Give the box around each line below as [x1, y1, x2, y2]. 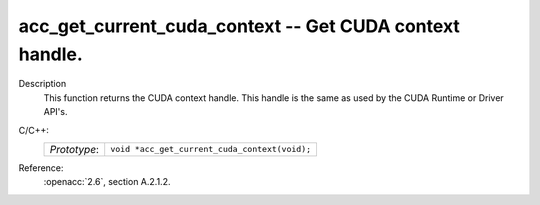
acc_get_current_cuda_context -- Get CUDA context [18, 15, 460, 37]
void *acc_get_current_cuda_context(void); [110, 144, 312, 155]
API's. [43, 106, 68, 118]
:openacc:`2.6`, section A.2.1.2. [43, 176, 171, 188]
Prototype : [49, 142, 100, 156]
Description [18, 78, 67, 90]
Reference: [18, 161, 64, 174]
